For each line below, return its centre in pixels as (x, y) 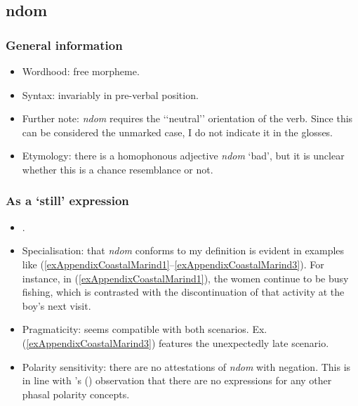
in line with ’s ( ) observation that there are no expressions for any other (177, 380)
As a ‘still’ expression (67, 201)
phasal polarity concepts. (76, 394)
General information (64, 45)
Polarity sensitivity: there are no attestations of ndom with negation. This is (186, 366)
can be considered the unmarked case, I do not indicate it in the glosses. (177, 132)
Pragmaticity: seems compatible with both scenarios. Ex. (145, 329)
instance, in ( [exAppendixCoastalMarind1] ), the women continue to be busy (185, 278)
